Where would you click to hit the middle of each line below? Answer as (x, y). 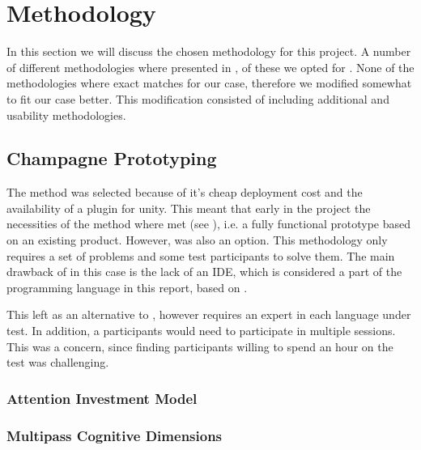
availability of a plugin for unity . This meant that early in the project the (189, 208)
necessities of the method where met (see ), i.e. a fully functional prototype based (208, 224)
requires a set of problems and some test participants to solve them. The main (201, 255)
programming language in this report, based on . (127, 287)
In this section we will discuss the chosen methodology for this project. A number (209, 51)
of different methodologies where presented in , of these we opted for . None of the (210, 67)
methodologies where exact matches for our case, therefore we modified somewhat (209, 83)
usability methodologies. (66, 115)
